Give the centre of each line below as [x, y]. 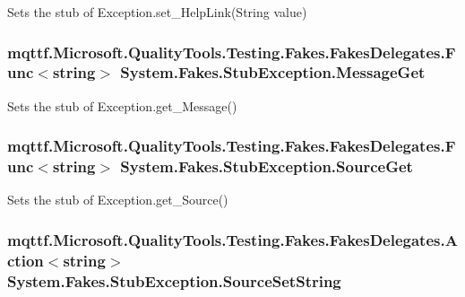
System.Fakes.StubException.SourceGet [267, 166]
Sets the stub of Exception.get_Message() [122, 105]
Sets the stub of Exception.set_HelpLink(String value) [157, 12]
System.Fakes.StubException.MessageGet [273, 72]
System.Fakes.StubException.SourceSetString [174, 280]
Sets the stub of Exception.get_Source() [118, 200]
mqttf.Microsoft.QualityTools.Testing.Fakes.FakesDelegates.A [232, 239]
